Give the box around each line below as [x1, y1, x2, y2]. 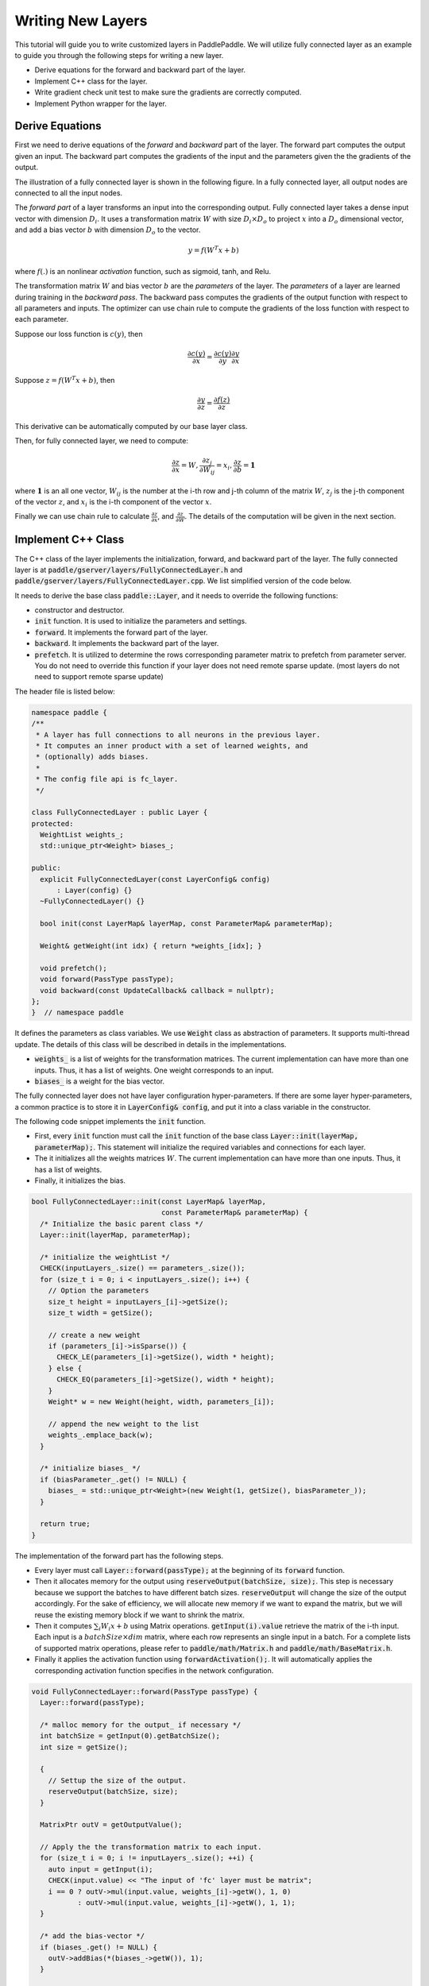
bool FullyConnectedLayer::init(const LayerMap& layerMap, [31, 1197, 266, 1206]
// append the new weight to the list [48, 1419, 199, 1428]
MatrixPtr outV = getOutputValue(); [40, 1820, 183, 1830]
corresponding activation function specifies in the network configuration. [34, 1665, 274, 1675]
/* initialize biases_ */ [40, 1464, 141, 1473]
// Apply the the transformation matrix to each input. [40, 1843, 262, 1852]
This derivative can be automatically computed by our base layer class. [14, 421, 248, 431]
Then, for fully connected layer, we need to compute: [14, 436, 188, 446]
